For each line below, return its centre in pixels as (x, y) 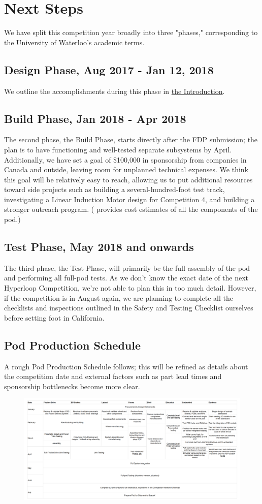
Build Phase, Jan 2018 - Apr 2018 (95, 118)
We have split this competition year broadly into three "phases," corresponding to (131, 32)
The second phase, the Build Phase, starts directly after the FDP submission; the (131, 139)
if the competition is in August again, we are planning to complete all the (119, 297)
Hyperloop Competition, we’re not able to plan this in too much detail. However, (130, 288)
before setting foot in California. (54, 317)
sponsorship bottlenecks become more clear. (72, 386)
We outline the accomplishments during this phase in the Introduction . (114, 91)
